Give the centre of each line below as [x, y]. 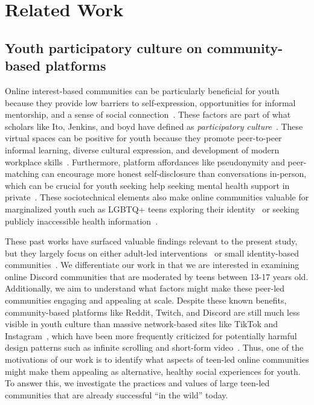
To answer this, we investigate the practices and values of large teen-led [137, 383]
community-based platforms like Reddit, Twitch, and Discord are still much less [152, 312]
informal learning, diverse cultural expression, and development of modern [142, 149]
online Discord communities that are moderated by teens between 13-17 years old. [157, 276]
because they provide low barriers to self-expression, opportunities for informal [150, 102]
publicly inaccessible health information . [82, 221]
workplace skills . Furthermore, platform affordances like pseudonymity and [145, 161]
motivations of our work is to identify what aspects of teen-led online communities [157, 359]
